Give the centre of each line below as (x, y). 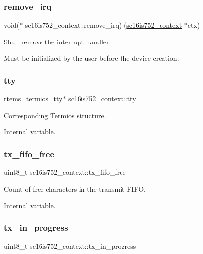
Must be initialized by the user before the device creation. (92, 58)
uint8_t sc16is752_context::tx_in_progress (70, 246)
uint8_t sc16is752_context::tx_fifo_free (65, 172)
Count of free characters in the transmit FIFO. (75, 189)
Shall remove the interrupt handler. (58, 41)
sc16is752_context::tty (102, 99)
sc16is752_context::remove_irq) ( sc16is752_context (103, 25)
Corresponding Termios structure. (55, 115)
